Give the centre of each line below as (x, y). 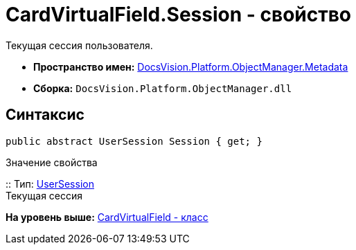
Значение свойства (52, 162)
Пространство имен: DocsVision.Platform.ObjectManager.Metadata (191, 66)
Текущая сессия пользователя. (79, 45)
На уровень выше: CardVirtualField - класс (107, 217)
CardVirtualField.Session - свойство (179, 15)
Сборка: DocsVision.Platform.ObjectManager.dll (163, 88)
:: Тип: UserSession (50, 184)
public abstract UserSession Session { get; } (134, 141)
